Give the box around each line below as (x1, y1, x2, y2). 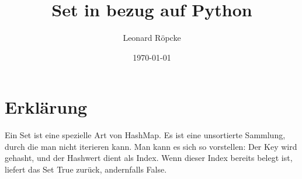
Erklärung (5, 95, 88, 119)
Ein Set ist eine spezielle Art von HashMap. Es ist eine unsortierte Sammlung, (5, 129, 286, 141)
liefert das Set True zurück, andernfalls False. (5, 163, 167, 176)
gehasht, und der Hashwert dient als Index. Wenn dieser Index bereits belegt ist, (5, 152, 293, 164)
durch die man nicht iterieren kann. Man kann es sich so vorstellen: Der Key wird (5, 140, 297, 152)
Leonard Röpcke (123, 31, 181, 44)
